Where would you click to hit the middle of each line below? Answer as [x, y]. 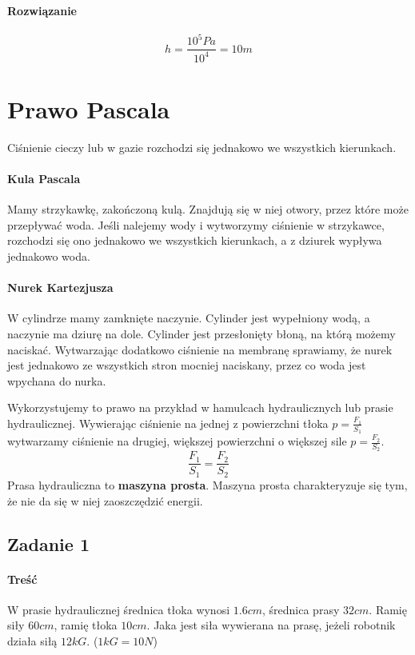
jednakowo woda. [49, 256]
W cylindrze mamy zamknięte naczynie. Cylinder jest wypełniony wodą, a [189, 318]
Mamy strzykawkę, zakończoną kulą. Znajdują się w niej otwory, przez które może [208, 209]
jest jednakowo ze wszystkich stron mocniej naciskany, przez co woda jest [187, 365]
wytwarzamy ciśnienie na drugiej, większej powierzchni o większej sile [177, 441]
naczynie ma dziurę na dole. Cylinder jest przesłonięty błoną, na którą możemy [202, 333]
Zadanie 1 [48, 543]
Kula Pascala [44, 179]
